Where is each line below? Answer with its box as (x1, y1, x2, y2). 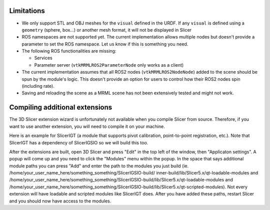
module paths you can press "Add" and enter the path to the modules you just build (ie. (9, 163, 189, 169)
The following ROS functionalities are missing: (21, 48, 116, 54)
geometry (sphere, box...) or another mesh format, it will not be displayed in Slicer (21, 27, 192, 33)
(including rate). (21, 83, 54, 89)
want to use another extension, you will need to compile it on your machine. (9, 123, 165, 129)
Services (34, 55, 52, 61)
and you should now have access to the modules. (9, 198, 111, 204)
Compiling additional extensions (9, 103, 112, 112)
